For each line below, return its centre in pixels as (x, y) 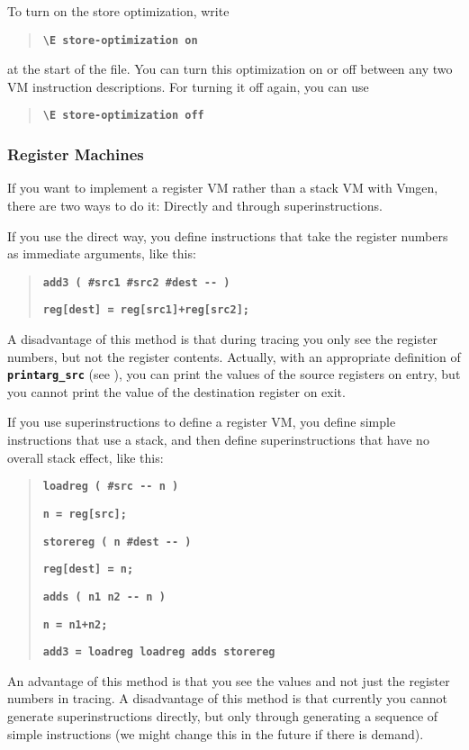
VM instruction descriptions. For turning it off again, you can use (188, 86)
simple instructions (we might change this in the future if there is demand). (216, 733)
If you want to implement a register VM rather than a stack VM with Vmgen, (223, 188)
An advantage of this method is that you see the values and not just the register (229, 680)
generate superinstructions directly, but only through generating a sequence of (223, 716)
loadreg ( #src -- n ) (111, 487)
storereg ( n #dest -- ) (117, 542)
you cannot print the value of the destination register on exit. (176, 391)
